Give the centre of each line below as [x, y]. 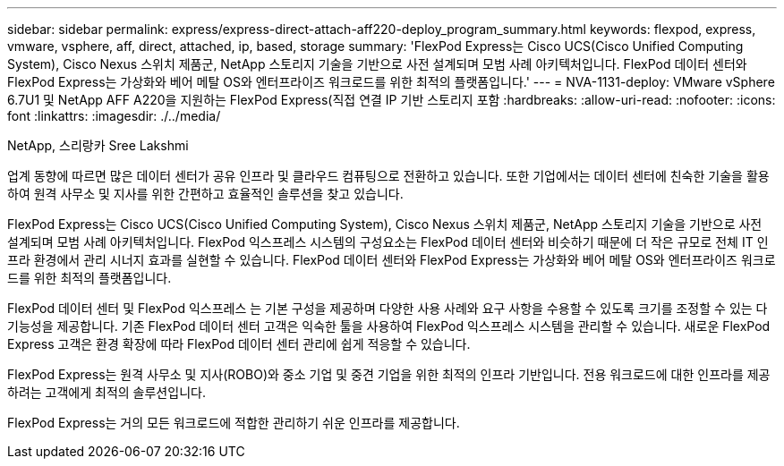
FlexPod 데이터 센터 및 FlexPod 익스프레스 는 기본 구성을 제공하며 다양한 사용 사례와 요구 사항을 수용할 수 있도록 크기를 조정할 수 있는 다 [388, 308]
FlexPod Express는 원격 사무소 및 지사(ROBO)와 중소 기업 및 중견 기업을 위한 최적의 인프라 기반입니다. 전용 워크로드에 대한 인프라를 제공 [389, 374]
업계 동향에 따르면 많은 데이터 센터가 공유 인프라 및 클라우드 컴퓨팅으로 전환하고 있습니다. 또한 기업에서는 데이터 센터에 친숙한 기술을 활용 [388, 176]
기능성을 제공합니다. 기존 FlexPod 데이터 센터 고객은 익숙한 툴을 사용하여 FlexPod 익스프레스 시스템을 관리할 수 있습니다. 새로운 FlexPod [389, 326]
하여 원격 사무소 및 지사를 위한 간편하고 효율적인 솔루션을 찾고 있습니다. [205, 194]
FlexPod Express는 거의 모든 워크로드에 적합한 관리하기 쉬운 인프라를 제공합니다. [234, 423]
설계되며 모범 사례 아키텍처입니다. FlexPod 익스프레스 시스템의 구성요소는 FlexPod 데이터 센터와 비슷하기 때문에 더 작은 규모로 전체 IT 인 [388, 242]
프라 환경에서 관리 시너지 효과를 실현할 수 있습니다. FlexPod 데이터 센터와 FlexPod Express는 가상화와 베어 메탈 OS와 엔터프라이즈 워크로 [392, 260]
